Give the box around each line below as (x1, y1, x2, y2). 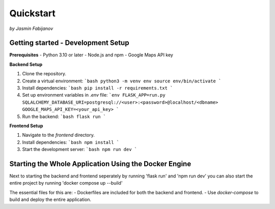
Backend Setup (9, 61, 43, 67)
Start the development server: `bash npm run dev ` (22, 146, 137, 153)
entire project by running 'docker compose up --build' (9, 180, 123, 186)
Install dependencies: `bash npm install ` (22, 139, 120, 145)
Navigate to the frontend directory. (22, 132, 95, 138)
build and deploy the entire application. (9, 196, 92, 203)
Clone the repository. (22, 71, 66, 77)
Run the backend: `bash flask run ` (22, 113, 106, 120)
